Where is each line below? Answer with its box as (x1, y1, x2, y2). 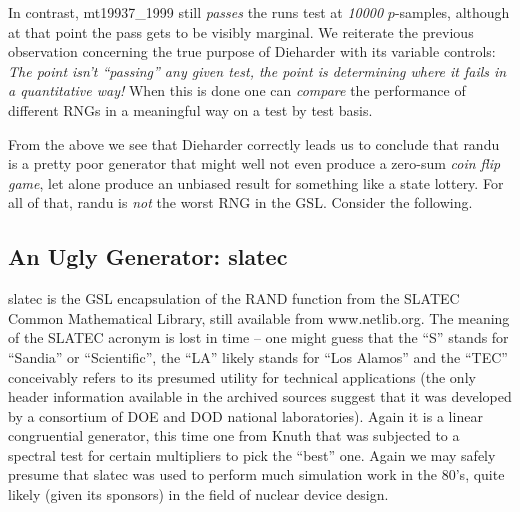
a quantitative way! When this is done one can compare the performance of (8, 80, 466, 101)
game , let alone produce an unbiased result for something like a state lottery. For (8, 172, 504, 193)
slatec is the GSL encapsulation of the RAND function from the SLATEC (8, 288, 460, 309)
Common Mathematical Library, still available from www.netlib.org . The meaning (8, 307, 510, 328)
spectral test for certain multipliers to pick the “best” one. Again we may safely (8, 444, 496, 465)
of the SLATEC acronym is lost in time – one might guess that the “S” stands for (8, 327, 509, 348)
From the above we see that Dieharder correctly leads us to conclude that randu (8, 133, 500, 154)
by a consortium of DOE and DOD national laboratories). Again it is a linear (8, 405, 483, 426)
